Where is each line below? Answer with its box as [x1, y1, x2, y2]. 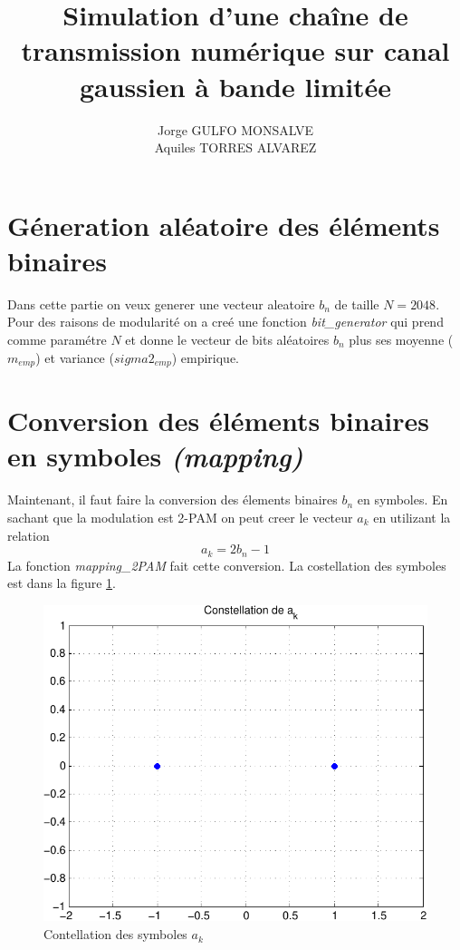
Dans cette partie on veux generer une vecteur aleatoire [7, 294, 315, 313]
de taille [334, 294, 379, 313]
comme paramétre [7, 330, 107, 348]
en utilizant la [373, 507, 451, 526]
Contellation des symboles [43, 925, 187, 944]
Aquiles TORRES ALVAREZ [154, 138, 317, 157]
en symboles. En [357, 490, 448, 509]
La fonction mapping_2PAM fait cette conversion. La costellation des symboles [7, 555, 446, 574]
